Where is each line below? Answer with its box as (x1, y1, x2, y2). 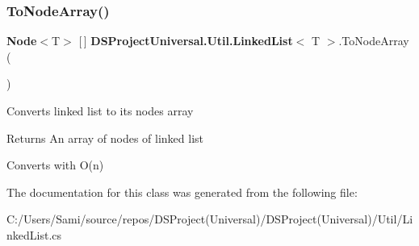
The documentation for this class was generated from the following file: (6, 183, 358, 200)
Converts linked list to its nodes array (6, 102, 194, 119)
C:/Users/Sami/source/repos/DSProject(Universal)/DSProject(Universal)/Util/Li (6, 211, 413, 227)
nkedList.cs (6, 226, 62, 243)
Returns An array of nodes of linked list (6, 129, 204, 146)
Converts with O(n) (6, 156, 104, 173)
